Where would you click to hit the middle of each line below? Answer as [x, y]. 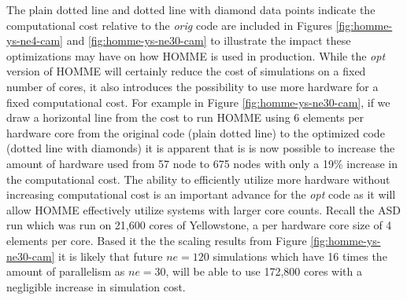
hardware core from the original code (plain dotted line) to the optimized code [196, 132]
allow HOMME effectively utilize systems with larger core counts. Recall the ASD [204, 209]
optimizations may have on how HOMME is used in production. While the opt [196, 55]
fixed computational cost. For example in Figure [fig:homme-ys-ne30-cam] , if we [198, 102]
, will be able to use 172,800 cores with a [264, 271]
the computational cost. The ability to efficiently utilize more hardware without [198, 179]
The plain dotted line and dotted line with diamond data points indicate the [191, 9]
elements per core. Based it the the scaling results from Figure [157, 240]
